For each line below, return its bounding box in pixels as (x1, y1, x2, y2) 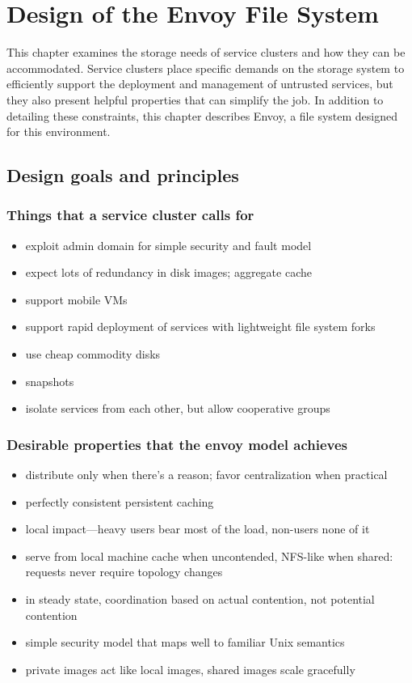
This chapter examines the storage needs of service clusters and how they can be (6, 44, 406, 61)
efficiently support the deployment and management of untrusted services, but (6, 75, 393, 92)
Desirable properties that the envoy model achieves (6, 434, 348, 454)
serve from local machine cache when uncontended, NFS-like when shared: (25, 547, 393, 564)
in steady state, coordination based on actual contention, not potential (25, 591, 375, 608)
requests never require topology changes (25, 563, 223, 580)
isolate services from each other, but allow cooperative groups (25, 400, 330, 417)
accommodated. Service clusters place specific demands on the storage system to (6, 59, 405, 76)
